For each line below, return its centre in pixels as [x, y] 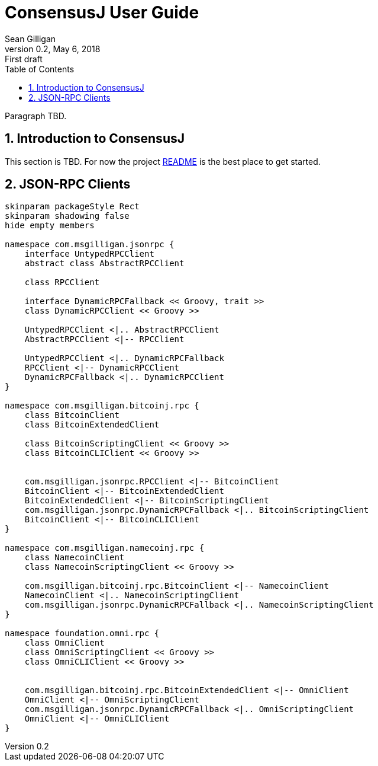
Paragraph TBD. [36, 116]
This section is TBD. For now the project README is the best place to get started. [163, 161]
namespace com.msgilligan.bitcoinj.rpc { [102, 406]
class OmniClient [64, 643]
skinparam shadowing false [67, 216]
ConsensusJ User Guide [102, 12]
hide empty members [50, 226]
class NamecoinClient [75, 558]
